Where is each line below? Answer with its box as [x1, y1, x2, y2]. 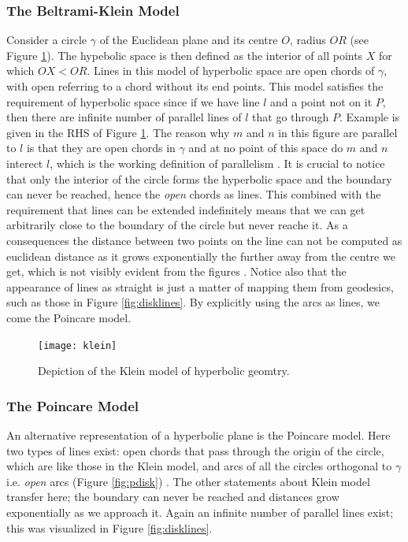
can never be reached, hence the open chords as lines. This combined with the [6, 186, 381, 202]
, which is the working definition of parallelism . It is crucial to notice [50, 154, 385, 171]
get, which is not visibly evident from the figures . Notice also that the [6, 263, 347, 280]
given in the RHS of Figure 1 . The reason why [6, 124, 230, 140]
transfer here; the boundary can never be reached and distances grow [6, 488, 339, 505]
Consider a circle [6, 32, 87, 48]
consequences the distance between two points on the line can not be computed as [6, 232, 402, 248]
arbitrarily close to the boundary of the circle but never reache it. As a [6, 217, 348, 233]
